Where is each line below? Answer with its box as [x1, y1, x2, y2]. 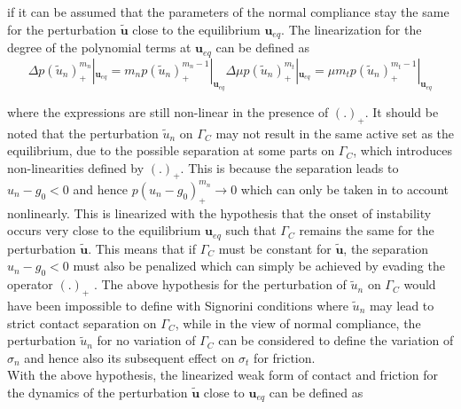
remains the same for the [299, 221, 434, 240]
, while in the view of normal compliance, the [175, 313, 421, 332]
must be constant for [218, 239, 332, 257]
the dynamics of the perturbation [7, 382, 188, 401]
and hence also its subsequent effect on [24, 348, 235, 366]
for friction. [254, 348, 316, 366]
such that [225, 221, 277, 240]
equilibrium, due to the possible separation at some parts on [7, 141, 335, 160]
